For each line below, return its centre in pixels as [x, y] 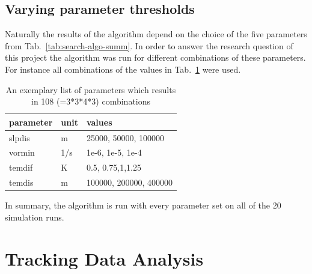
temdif [21, 167]
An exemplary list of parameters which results [91, 89]
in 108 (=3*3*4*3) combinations [91, 101]
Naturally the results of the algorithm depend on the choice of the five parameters [156, 34]
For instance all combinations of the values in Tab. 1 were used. [123, 69]
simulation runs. [35, 217]
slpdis [20, 137]
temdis [21, 182]
